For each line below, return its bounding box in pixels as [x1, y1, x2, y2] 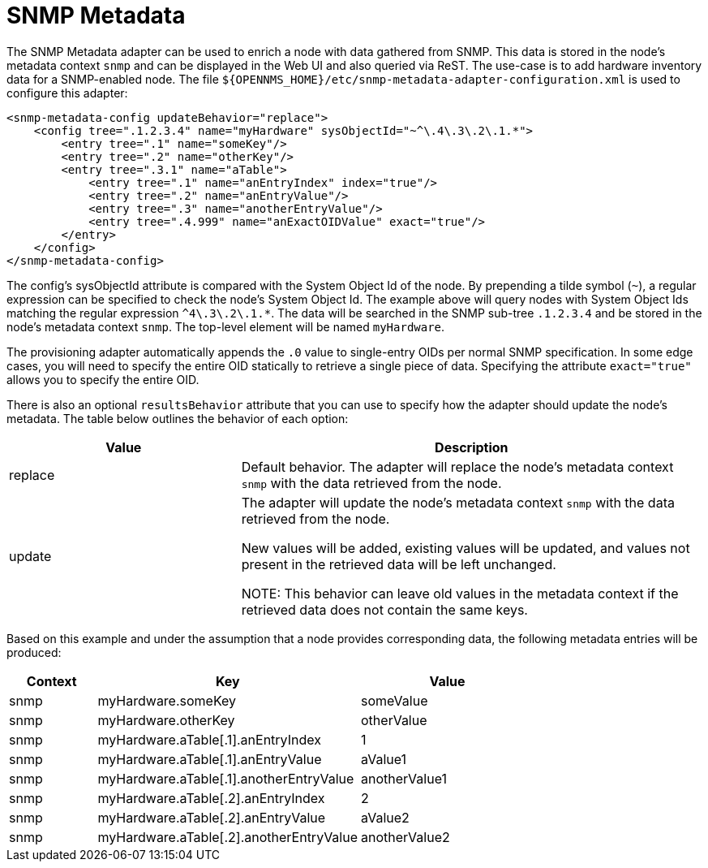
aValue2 [361, 809, 410, 826]
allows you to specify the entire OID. [6, 372, 200, 386]
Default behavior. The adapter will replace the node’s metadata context [241, 458, 674, 475]
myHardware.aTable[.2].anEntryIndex [97, 789, 325, 806]
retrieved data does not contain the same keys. [241, 601, 528, 618]
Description [435, 438, 508, 456]
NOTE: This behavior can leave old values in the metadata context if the [241, 585, 679, 602]
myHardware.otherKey [97, 711, 235, 728]
